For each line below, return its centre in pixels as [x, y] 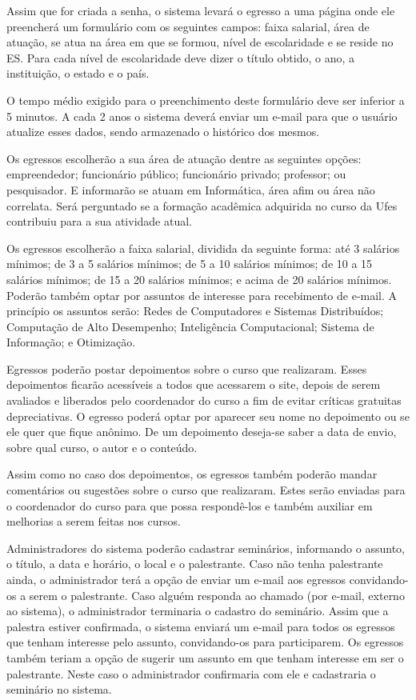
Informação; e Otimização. [71, 342]
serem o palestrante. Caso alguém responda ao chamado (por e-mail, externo [217, 595]
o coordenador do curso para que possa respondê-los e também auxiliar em [190, 505]
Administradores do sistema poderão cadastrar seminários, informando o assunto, [206, 548]
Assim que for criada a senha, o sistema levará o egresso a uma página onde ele [201, 10]
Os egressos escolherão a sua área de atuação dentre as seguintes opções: [184, 158]
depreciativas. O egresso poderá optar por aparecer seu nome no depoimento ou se [208, 416]
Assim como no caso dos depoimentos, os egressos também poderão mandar [192, 474]
